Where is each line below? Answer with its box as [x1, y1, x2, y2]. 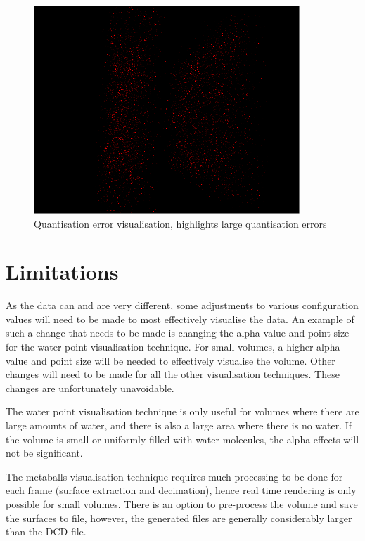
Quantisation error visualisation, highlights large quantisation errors [34, 216, 327, 230]
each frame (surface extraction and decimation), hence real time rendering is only [6, 483, 357, 497]
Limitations [6, 257, 119, 286]
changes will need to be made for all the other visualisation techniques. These [6, 367, 340, 382]
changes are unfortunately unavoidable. [6, 380, 174, 395]
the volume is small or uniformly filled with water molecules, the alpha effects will [6, 431, 359, 446]
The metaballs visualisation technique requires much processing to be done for [6, 469, 343, 483]
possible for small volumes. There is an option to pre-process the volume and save [6, 496, 358, 511]
